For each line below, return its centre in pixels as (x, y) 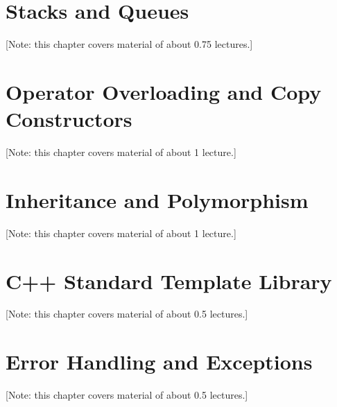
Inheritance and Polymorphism (157, 199)
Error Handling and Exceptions (159, 362)
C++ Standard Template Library (169, 280)
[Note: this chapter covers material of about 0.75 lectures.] (129, 44)
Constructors (69, 119)
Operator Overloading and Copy (164, 91)
